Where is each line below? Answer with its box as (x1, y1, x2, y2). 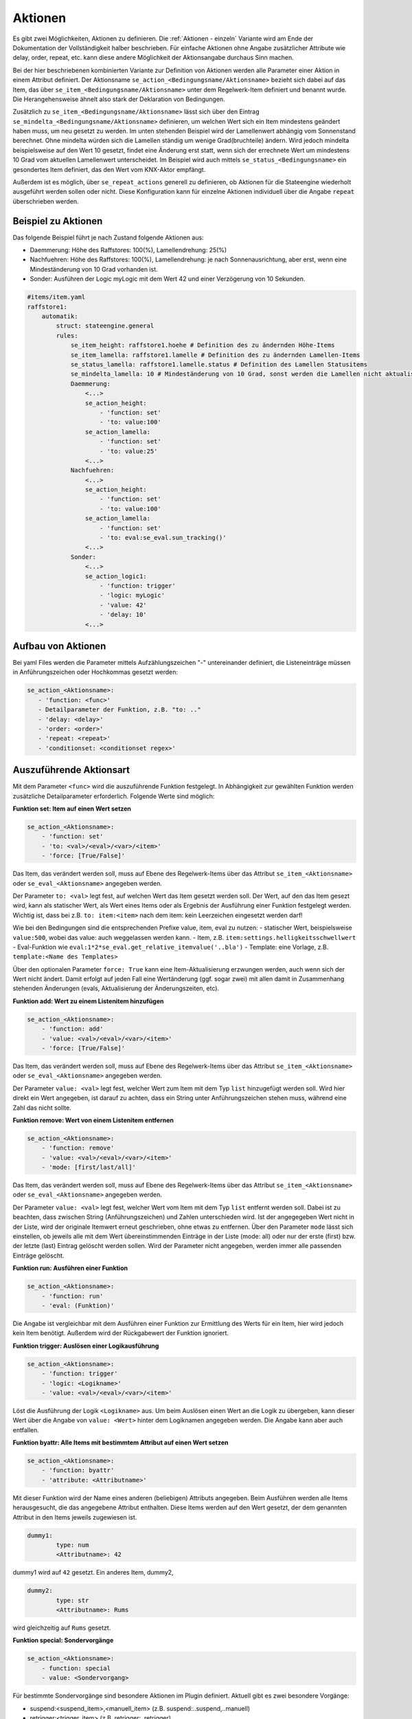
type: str (56, 1596, 89, 1604)
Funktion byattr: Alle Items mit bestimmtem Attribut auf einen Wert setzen (12, 1438, 229, 1447)
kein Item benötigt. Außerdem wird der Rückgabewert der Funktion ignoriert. (12, 1329, 229, 1337)
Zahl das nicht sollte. (12, 1104, 71, 1112)
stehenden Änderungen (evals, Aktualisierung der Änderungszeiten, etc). (12, 984, 220, 993)
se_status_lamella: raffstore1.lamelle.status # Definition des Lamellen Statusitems (70, 360, 367, 368)
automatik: (41, 313, 78, 320)
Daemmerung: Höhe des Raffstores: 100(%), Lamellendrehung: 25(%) (30, 246, 227, 254)
